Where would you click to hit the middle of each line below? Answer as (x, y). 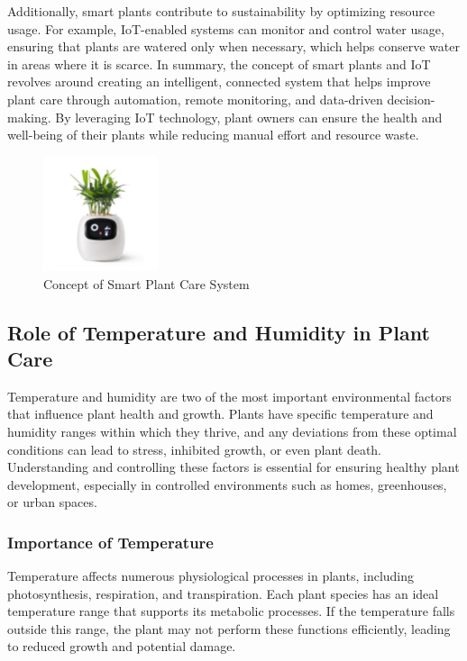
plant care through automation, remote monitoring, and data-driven (195, 99)
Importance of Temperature (110, 542)
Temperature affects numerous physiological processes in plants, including (211, 576)
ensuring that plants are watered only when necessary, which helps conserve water (233, 46)
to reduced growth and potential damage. (122, 646)
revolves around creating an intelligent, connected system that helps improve (219, 81)
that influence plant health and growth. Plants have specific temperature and (220, 414)
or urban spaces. (52, 502)
